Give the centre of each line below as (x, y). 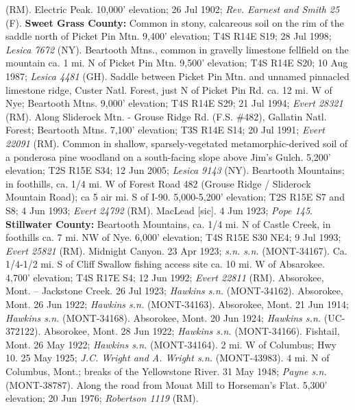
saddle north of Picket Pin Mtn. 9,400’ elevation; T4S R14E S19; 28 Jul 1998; (169, 36)
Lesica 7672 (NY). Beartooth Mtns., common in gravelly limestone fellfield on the (177, 49)
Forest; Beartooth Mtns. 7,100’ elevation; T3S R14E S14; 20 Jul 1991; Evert (165, 130)
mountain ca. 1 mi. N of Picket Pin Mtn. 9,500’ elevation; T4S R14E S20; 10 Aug (177, 63)
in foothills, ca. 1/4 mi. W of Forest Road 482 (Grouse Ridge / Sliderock (158, 183)
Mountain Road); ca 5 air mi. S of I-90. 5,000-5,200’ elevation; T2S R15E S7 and (175, 197)
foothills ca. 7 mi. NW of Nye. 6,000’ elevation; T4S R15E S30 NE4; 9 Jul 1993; (173, 237)
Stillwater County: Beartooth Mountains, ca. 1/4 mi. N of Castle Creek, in (168, 223)
